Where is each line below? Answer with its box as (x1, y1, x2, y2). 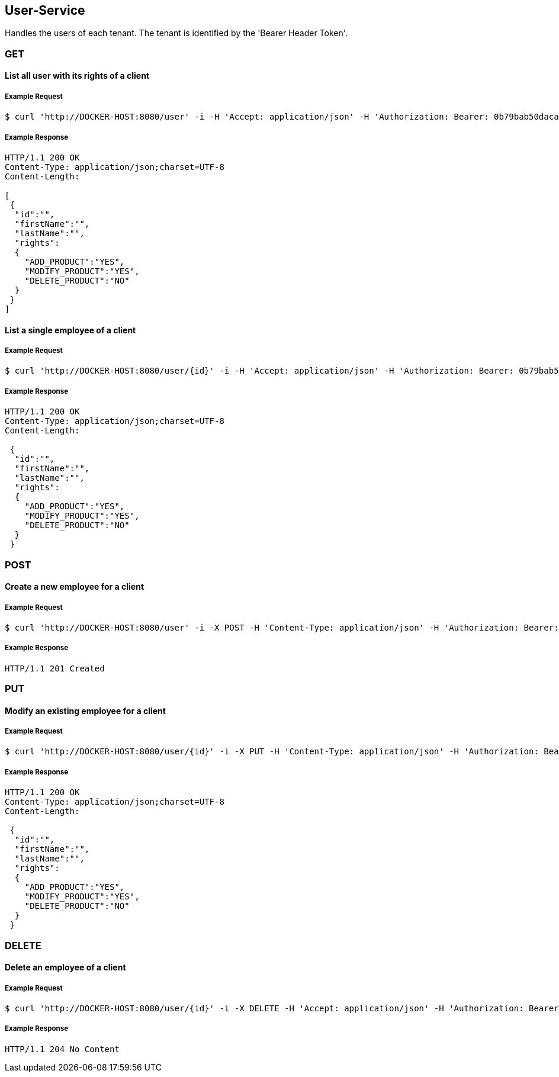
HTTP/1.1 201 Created (5, 663, 105, 673)
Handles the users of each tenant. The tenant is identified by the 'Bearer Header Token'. (5, 28, 348, 38)
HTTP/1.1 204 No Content (5, 1044, 120, 1054)
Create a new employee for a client (5, 581, 144, 592)
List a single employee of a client (5, 324, 136, 335)
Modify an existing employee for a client (5, 705, 166, 716)
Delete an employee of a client (5, 962, 126, 973)
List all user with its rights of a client (5, 70, 150, 81)
